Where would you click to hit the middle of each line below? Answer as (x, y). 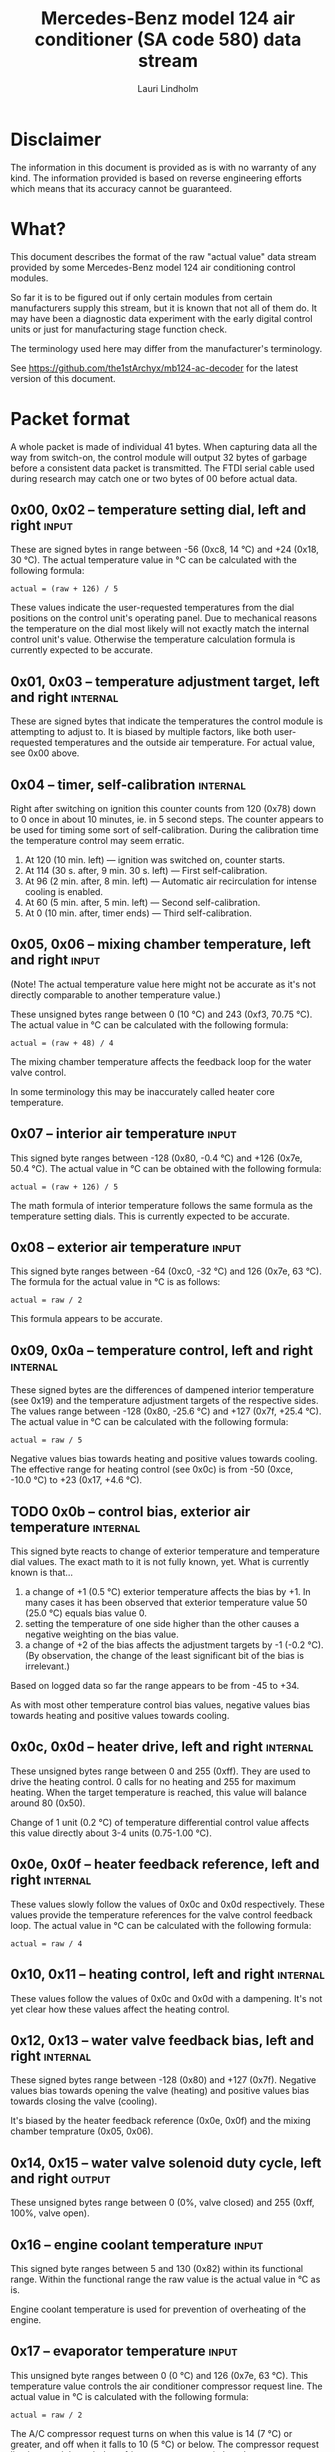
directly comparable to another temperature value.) (116, 994)
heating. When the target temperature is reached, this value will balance (158, 1792)
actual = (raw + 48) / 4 (62, 1043)
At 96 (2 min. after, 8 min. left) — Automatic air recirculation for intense (170, 881)
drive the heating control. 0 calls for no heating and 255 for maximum (153, 1781)
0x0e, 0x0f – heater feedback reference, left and (165, 1864)
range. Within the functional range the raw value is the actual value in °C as (165, 2279)
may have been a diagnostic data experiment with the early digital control (161, 318)
